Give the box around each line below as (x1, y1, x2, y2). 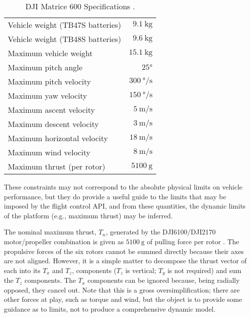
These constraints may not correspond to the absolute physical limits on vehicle (4, 182, 243, 191)
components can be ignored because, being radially (87, 275, 240, 285)
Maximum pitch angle (8, 62, 83, 73)
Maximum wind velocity (8, 147, 90, 158)
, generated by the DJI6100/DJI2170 (105, 227, 216, 237)
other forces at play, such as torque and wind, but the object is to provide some (4, 294, 242, 304)
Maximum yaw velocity (8, 90, 87, 101)
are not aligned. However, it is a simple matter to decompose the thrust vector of (4, 255, 247, 266)
